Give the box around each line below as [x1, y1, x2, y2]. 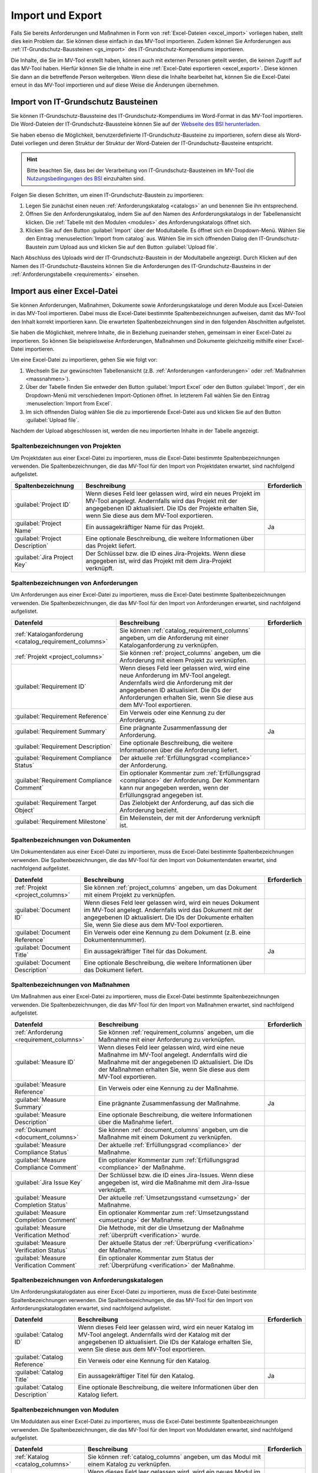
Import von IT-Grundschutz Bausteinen [11, 97, 158, 107]
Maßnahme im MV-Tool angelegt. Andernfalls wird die [98, 1051, 247, 1059]
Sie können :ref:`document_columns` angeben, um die [98, 1125, 249, 1134]
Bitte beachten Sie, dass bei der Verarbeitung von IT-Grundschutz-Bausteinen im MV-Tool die [26, 167, 254, 174]
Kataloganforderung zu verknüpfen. [119, 641, 219, 649]
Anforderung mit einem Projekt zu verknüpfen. [119, 656, 249, 664]
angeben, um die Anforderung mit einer [119, 633, 229, 642]
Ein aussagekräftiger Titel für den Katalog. [78, 1372, 195, 1380]
